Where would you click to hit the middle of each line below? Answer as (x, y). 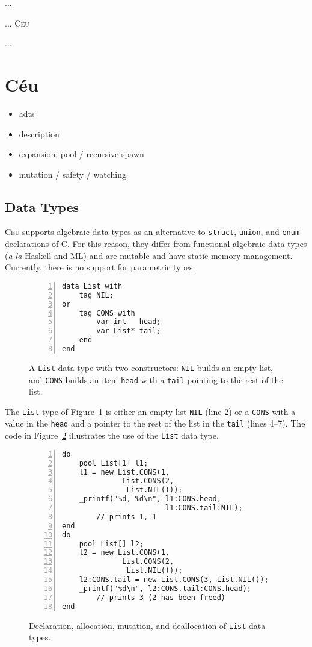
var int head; (129, 322)
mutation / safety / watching (72, 174)
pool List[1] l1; (114, 463)
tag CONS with (107, 313)
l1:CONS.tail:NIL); (204, 508)
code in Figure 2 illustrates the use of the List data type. (112, 435)
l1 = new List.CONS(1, (124, 472)
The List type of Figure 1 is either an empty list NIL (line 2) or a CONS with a (150, 411)
